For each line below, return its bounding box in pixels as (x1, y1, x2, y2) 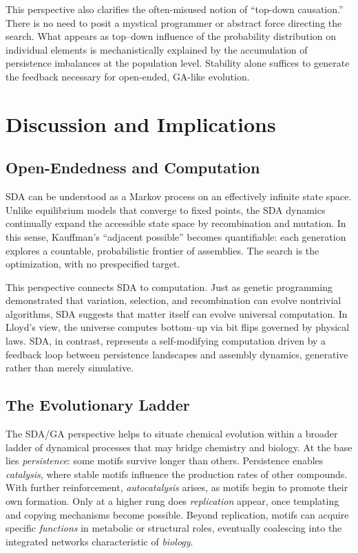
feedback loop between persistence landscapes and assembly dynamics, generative (6, 347, 348, 361)
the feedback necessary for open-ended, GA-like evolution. (6, 69, 250, 83)
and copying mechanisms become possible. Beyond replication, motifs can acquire (6, 507, 349, 521)
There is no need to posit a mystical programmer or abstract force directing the (6, 15, 342, 30)
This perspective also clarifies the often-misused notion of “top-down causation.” (6, 2, 344, 16)
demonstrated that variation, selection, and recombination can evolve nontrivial (6, 293, 341, 307)
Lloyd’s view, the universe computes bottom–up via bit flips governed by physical (6, 320, 350, 334)
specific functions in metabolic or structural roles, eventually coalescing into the (6, 521, 342, 535)
